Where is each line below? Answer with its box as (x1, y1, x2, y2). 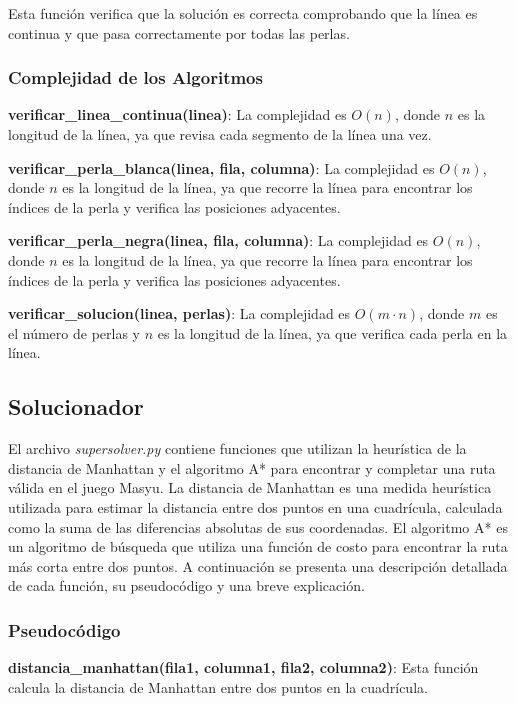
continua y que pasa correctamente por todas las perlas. (8, 22, 350, 43)
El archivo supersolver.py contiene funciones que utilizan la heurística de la (8, 438, 467, 459)
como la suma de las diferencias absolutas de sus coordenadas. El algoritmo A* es (8, 516, 508, 537)
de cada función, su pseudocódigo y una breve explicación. (8, 575, 365, 596)
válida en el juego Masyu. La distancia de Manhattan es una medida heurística (8, 477, 492, 498)
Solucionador (8, 391, 144, 422)
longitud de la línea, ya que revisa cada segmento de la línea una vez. (8, 124, 432, 144)
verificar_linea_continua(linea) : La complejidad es (8, 104, 347, 125)
